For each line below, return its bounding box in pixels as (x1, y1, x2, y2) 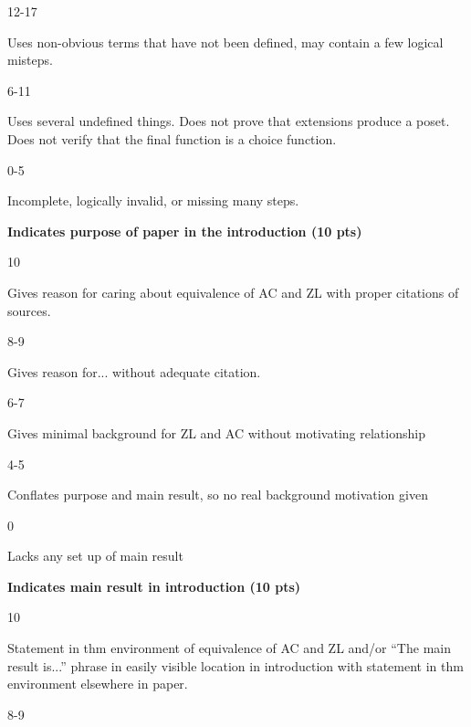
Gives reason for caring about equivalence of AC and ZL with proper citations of (7, 282, 459, 301)
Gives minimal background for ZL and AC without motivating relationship (7, 423, 425, 442)
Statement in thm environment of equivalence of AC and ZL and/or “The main (7, 638, 451, 658)
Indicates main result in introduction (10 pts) (7, 576, 301, 595)
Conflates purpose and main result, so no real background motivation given (7, 485, 428, 504)
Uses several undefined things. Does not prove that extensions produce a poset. (7, 111, 450, 131)
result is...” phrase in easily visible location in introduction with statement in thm (7, 656, 464, 675)
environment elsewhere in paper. (7, 674, 188, 693)
